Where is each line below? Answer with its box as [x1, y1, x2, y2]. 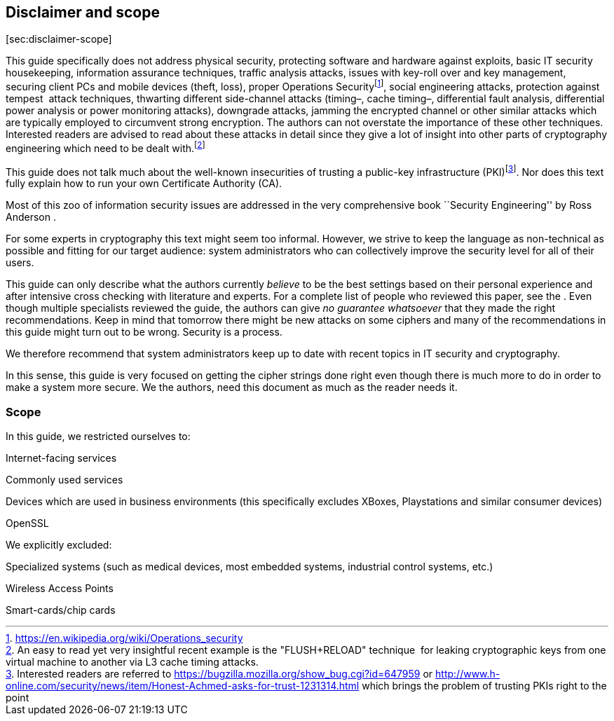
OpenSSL [6, 517, 49, 530]
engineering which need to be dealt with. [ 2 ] [6, 140, 205, 154]
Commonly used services [6, 474, 123, 486]
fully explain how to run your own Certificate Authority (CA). [6, 177, 282, 190]
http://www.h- [435, 668, 500, 680]
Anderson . [6, 211, 56, 224]
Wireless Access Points [6, 582, 114, 595]
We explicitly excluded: [6, 539, 112, 551]
